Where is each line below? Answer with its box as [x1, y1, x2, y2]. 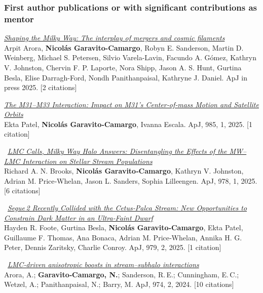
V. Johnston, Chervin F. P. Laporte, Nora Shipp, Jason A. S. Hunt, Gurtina [4, 62, 242, 72]
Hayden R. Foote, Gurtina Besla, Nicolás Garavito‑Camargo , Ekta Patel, [4, 222, 243, 233]
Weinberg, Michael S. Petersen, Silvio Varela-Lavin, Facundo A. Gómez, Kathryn [4, 52, 256, 63]
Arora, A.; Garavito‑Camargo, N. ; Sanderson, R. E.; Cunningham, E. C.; [4, 269, 239, 279]
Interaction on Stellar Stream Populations [22, 155, 153, 166]
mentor [4, 12, 34, 25]
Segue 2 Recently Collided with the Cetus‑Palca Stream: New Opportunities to [8, 202, 247, 213]
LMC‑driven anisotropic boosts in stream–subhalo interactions [8, 259, 199, 270]
